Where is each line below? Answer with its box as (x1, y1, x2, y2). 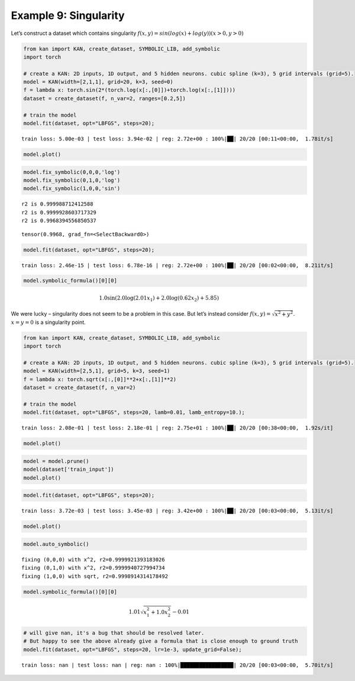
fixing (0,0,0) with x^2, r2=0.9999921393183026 (21, 556, 165, 563)
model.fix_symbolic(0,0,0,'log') (23, 169, 121, 175)
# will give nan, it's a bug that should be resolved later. (23, 629, 205, 636)
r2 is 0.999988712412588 (21, 201, 93, 207)
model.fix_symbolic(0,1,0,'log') (23, 176, 121, 184)
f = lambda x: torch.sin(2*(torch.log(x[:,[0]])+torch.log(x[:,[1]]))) (23, 86, 236, 94)
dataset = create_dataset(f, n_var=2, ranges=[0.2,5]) (23, 95, 186, 102)
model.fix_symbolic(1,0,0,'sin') (23, 185, 121, 192)
